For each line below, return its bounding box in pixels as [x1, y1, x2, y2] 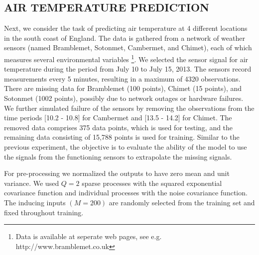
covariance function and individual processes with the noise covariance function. [4, 187, 248, 198]
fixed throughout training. [4, 207, 84, 217]
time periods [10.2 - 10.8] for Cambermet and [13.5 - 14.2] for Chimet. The [4, 112, 232, 123]
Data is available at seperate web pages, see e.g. [15, 231, 162, 242]
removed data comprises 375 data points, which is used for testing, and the [4, 122, 233, 132]
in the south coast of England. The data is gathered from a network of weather [4, 32, 245, 43]
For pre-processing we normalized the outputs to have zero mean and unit [4, 168, 230, 178]
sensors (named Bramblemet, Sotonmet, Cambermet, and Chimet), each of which [4, 42, 252, 53]
